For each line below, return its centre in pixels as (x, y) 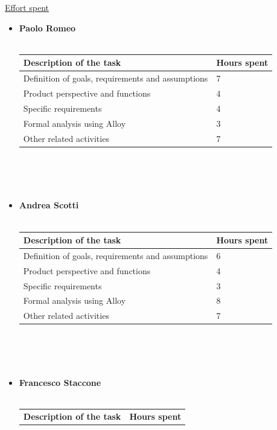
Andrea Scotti (49, 205)
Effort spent (27, 7)
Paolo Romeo (47, 27)
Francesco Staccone (60, 383)
